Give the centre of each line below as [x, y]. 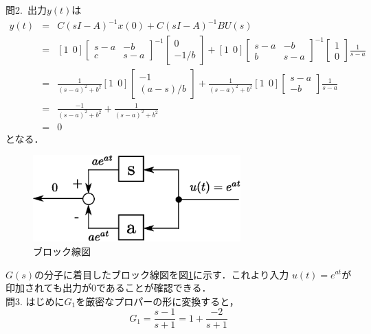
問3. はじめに [35, 301]
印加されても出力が [48, 288]
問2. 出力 [26, 10]
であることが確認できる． [154, 288]
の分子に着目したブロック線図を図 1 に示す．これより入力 [162, 274]
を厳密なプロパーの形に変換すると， [157, 301]
